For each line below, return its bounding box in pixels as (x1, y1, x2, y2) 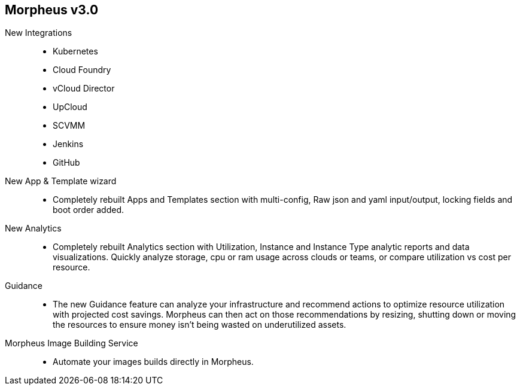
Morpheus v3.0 (5, 2, 99, 17)
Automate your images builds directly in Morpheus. (53, 357, 254, 367)
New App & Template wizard (5, 176, 117, 187)
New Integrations (5, 28, 72, 38)
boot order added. (53, 205, 124, 215)
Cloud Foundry (53, 65, 111, 75)
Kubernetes (53, 46, 98, 57)
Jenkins (53, 139, 84, 150)
